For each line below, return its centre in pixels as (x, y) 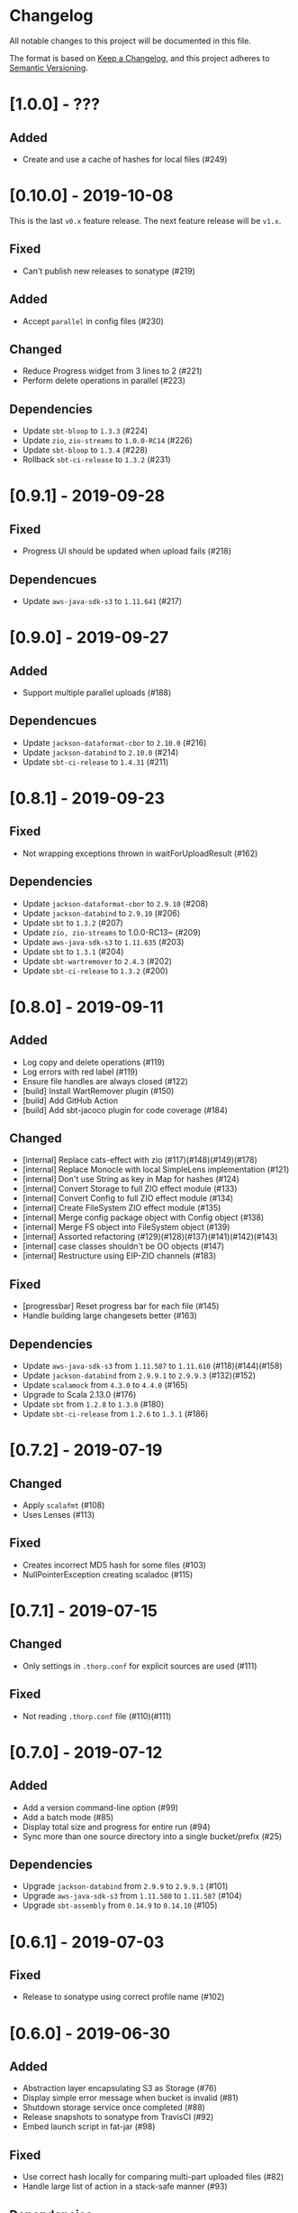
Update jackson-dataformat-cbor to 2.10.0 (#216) (114, 742)
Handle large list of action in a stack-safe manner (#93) (125, 2187)
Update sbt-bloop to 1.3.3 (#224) (85, 431)
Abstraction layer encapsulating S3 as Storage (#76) (120, 2088)
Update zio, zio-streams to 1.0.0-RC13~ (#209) (111, 932)
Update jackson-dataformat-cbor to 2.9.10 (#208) (115, 903)
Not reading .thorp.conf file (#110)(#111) (97, 1716)
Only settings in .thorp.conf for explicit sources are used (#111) (140, 1666)
